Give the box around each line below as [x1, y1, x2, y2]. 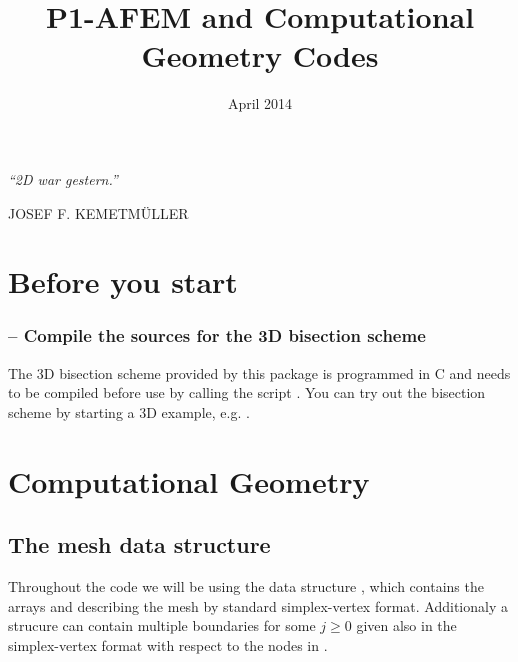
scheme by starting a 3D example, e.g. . [8, 401, 250, 422]
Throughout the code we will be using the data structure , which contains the [8, 576, 484, 597]
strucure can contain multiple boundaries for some [8, 615, 316, 636]
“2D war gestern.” [8, 168, 118, 189]
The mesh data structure [8, 529, 271, 560]
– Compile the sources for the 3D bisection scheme [8, 323, 426, 348]
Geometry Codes [141, 35, 379, 76]
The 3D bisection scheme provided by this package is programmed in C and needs [8, 362, 511, 383]
